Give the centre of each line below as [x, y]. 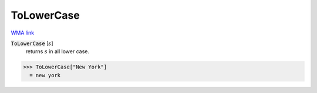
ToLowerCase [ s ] [32, 43]
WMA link [23, 33]
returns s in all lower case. [57, 51]
